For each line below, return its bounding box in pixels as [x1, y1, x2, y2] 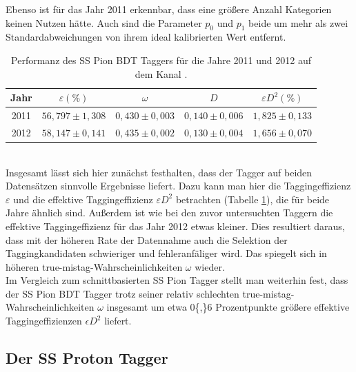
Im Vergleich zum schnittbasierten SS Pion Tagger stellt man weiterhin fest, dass [6, 273, 348, 287]
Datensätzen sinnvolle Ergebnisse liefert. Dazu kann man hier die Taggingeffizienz [6, 178, 351, 193]
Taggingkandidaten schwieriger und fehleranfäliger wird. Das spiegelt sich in [6, 246, 327, 260]
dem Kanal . [135, 66, 188, 81]
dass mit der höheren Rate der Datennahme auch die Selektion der [6, 232, 288, 247]
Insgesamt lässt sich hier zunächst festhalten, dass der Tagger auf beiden [6, 165, 313, 179]
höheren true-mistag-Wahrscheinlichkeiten [6, 259, 183, 273]
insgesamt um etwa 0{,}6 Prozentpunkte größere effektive [106, 300, 350, 314]
